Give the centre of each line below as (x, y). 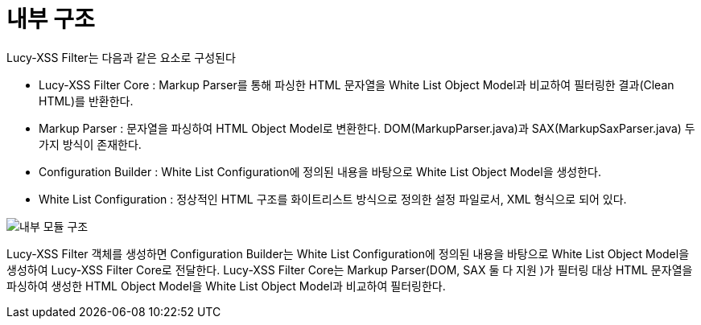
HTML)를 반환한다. (86, 101)
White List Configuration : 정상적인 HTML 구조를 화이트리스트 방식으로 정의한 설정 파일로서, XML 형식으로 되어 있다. (333, 199)
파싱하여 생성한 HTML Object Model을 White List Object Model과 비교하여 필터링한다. (226, 286)
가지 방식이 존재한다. (90, 144)
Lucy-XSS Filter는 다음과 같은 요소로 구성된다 (121, 57)
